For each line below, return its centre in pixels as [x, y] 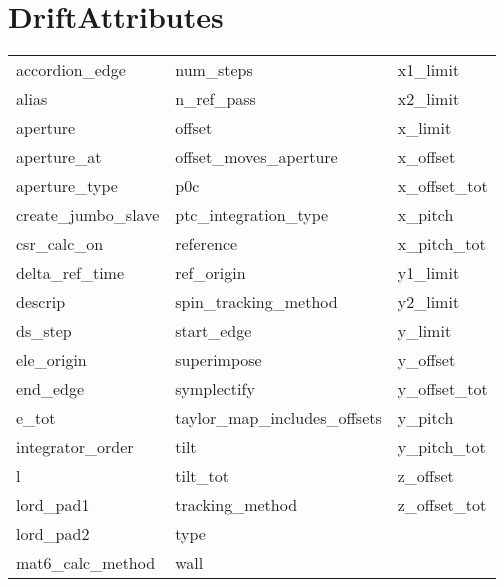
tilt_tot [202, 476]
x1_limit [428, 70]
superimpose [218, 360]
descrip [41, 302]
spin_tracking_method [256, 302]
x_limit [424, 128]
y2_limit [428, 302]
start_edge [213, 331]
